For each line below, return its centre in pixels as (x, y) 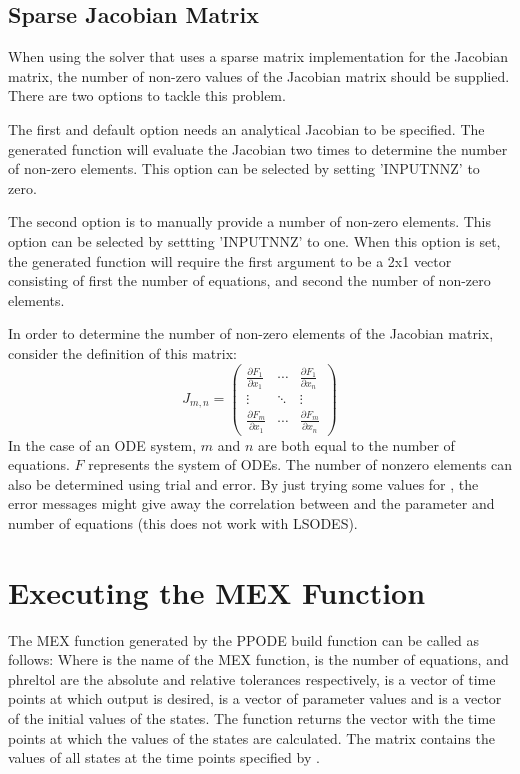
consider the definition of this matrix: (122, 352)
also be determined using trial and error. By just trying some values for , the (243, 483)
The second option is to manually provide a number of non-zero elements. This (250, 221)
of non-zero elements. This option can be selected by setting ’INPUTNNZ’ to (244, 168)
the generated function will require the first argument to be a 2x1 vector (230, 260)
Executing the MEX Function (217, 591)
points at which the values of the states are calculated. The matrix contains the (251, 737)
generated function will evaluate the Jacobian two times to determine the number (258, 148)
